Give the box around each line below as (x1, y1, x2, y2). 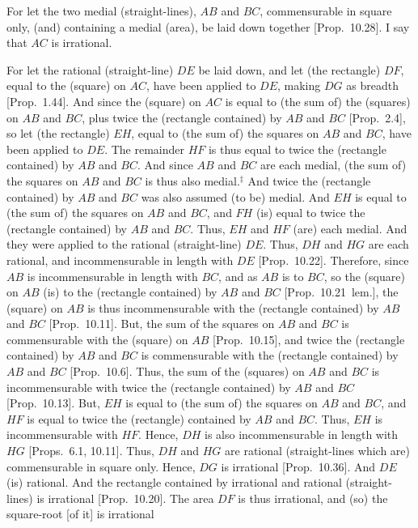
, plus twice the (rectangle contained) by (82, 109, 282, 126)
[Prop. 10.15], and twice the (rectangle (213, 330, 405, 347)
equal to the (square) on (6, 77, 126, 94)
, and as (218, 267, 258, 284)
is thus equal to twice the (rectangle (208, 140, 386, 157)
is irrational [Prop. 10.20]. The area (36, 489, 214, 506)
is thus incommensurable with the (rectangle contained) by (87, 299, 379, 316)
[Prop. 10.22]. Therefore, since (258, 251, 409, 268)
